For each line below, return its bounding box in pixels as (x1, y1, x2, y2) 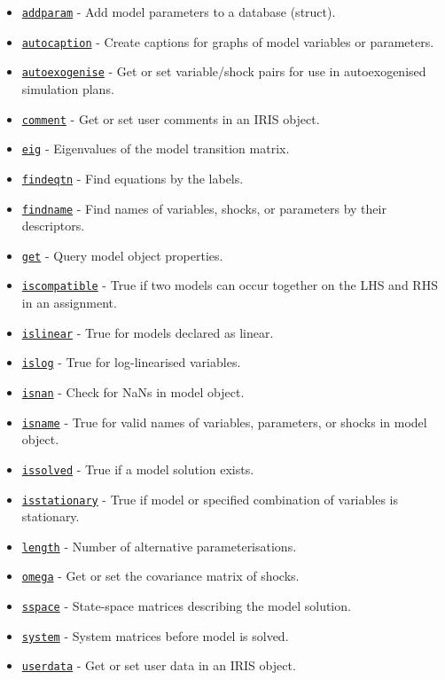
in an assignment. (21, 293, 117, 312)
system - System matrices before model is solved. (21, 626, 289, 645)
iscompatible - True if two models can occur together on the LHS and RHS (21, 276, 438, 294)
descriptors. (21, 216, 85, 235)
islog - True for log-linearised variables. (21, 353, 241, 371)
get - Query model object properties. (21, 246, 223, 264)
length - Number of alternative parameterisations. (21, 536, 297, 555)
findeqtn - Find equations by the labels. (21, 168, 244, 187)
